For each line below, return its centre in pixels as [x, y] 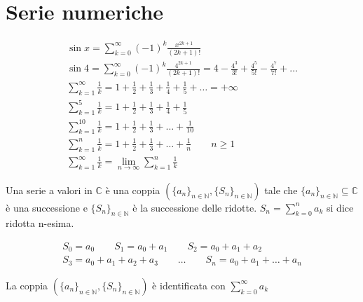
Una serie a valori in [49, 190]
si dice [340, 207]
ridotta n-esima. [40, 223]
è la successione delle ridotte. [195, 207]
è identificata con [189, 285]
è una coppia [133, 190]
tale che [281, 190]
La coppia [27, 285]
